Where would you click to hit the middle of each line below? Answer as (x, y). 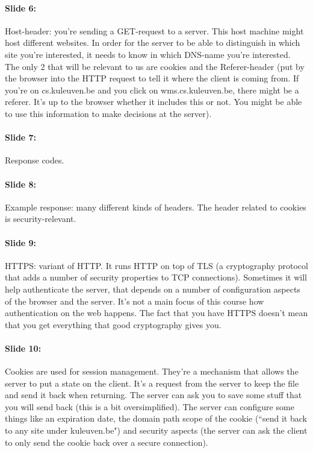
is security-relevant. (41, 219)
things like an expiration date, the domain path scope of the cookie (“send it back (156, 418)
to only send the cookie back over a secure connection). (107, 442)
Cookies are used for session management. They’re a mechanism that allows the (152, 371)
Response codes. (35, 160)
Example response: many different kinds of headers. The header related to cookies (156, 207)
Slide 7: (21, 137)
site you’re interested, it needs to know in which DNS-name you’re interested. (148, 54)
